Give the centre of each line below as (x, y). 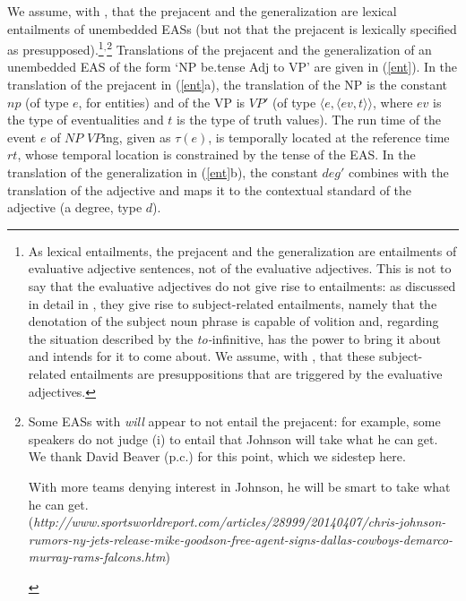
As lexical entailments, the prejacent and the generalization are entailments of (242, 250)
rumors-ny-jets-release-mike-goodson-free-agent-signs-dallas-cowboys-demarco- (241, 539)
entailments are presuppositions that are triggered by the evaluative (256, 373)
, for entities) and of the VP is (162, 102)
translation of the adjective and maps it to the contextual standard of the (210, 189)
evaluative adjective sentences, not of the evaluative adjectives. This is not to (240, 268)
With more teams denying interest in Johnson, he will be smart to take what (239, 486)
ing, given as (137, 137)
